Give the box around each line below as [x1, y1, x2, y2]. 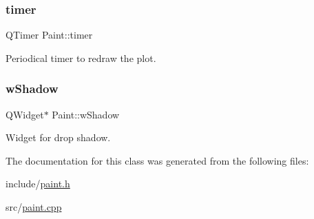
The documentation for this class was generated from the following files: [6, 153, 309, 167]
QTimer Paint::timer [6, 28, 93, 42]
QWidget [6, 107, 44, 121]
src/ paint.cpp [6, 200, 62, 213]
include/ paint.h [6, 176, 70, 191]
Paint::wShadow [52, 107, 120, 121]
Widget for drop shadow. [6, 130, 111, 145]
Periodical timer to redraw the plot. [6, 50, 156, 65]
